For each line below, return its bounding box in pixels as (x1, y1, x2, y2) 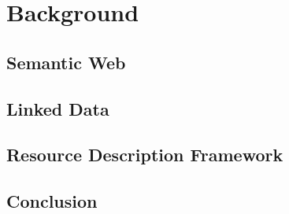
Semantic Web (6, 50, 126, 74)
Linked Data (6, 96, 109, 120)
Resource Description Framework (6, 142, 283, 167)
